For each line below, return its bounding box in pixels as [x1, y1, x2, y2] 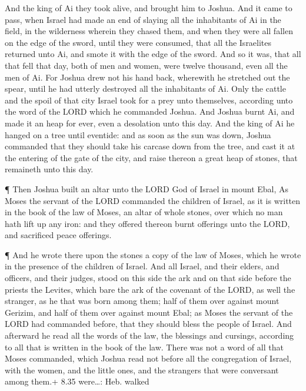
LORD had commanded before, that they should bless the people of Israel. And [5, 318, 292, 330]
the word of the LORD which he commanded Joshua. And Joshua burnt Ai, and [5, 105, 295, 118]
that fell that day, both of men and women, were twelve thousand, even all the [5, 59, 288, 71]
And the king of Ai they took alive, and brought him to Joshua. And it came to [5, 2, 292, 14]
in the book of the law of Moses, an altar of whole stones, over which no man [5, 206, 283, 218]
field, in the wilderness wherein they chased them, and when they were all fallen [5, 25, 293, 37]
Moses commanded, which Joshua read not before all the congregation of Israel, [5, 352, 292, 365]
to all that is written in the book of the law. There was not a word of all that [5, 340, 284, 353]
